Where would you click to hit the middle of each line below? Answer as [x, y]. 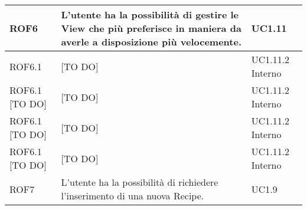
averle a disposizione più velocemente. [151, 42]
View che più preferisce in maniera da [151, 28]
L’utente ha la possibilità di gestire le [150, 14]
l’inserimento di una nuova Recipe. [133, 196]
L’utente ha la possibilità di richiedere [140, 182]
